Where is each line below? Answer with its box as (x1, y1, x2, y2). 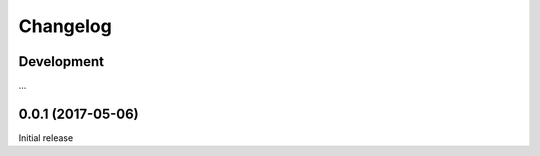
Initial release (18, 131, 74, 144)
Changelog (18, 15, 112, 37)
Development (18, 53, 105, 70)
